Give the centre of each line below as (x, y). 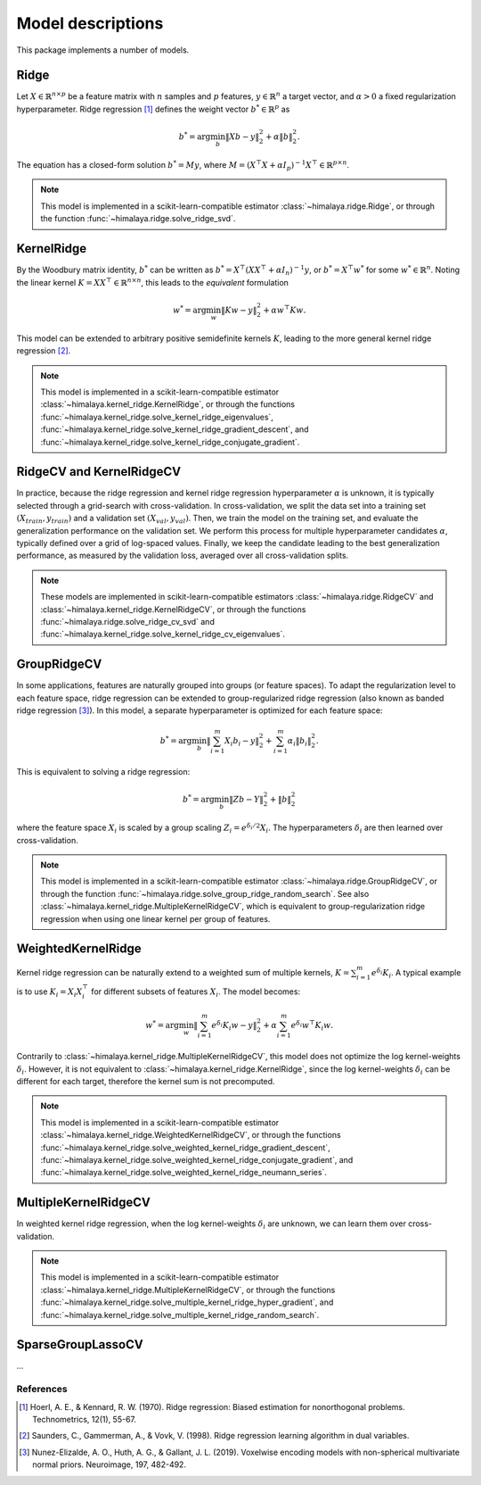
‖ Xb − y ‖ (242, 137)
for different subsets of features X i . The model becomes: (196, 992)
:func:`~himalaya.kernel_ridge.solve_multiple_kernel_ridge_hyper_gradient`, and (187, 1302)
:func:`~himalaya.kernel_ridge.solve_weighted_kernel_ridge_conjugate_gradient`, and (197, 1159)
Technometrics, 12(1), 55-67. (85, 1419)
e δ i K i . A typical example (416, 974)
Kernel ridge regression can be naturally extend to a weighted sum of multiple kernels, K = (183, 973)
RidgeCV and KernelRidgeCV (99, 472)
